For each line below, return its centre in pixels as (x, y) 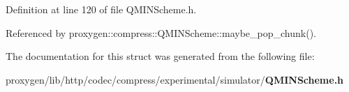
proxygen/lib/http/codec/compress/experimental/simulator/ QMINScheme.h (175, 79)
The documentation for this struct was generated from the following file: (160, 56)
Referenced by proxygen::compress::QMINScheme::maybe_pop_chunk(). (161, 32)
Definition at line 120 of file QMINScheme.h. (101, 9)
